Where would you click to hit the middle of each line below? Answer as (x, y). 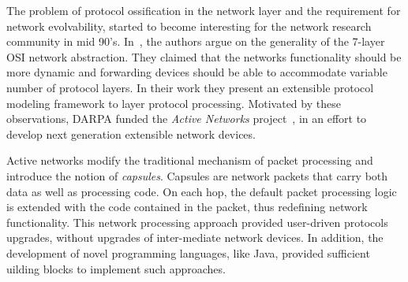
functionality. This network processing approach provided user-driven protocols (197, 222)
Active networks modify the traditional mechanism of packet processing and (190, 160)
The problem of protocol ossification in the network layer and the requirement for (204, 10)
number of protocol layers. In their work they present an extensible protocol (190, 87)
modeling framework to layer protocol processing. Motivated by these (174, 103)
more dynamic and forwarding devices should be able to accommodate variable (197, 72)
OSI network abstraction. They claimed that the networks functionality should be (204, 56)
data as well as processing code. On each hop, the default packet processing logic (202, 191)
